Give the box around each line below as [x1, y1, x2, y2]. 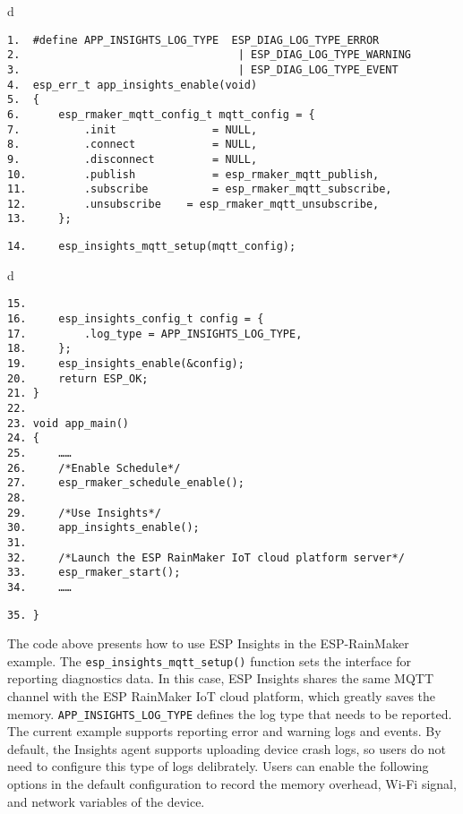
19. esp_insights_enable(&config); [7, 357, 244, 370]
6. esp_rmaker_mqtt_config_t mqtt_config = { [7, 107, 315, 121]
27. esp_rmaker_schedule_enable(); [7, 476, 244, 490]
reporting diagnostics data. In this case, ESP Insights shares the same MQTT [7, 669, 434, 688]
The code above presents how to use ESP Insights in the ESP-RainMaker [7, 634, 409, 653]
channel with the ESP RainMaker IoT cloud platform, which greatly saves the [7, 687, 436, 705]
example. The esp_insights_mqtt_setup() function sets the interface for [7, 651, 412, 670]
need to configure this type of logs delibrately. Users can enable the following [7, 757, 429, 775]
